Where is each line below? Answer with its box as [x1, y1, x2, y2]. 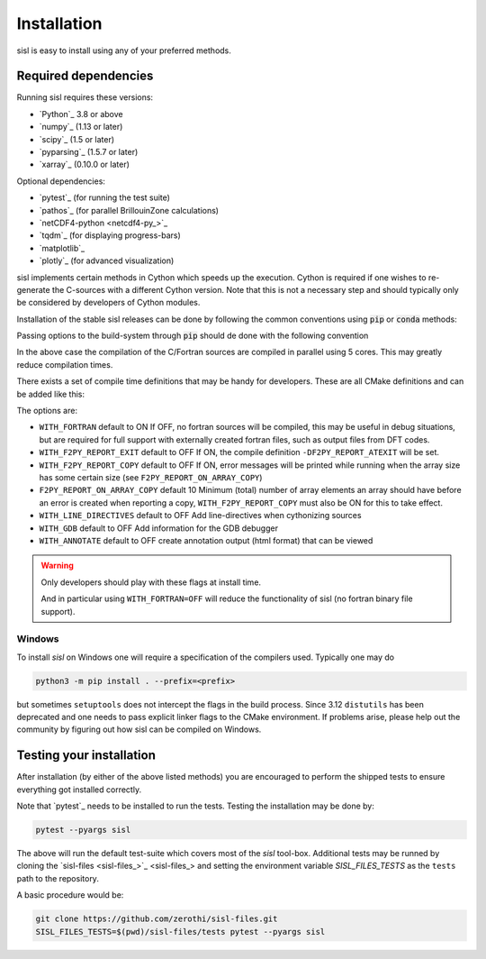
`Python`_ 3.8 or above [39, 108, 123, 119]
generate [16, 284, 50, 295]
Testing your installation [16, 748, 157, 763]
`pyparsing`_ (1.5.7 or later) [39, 147, 139, 158]
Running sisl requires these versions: [16, 92, 153, 103]
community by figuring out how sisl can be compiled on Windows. [16, 724, 262, 735]
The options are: [16, 406, 78, 416]
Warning [40, 560, 74, 571]
